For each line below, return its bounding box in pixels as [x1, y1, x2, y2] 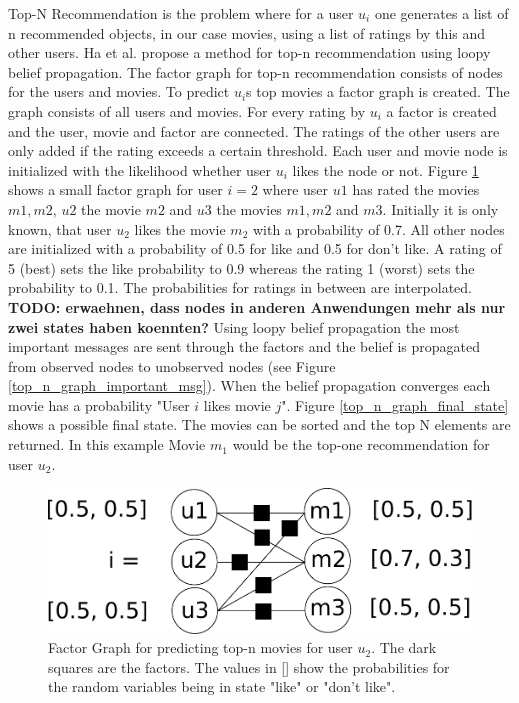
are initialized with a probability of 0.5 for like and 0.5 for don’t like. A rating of [8, 238, 502, 259]
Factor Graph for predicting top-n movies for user [48, 637, 353, 658]
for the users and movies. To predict [8, 81, 230, 102]
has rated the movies [352, 179, 480, 200]
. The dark [371, 637, 437, 658]
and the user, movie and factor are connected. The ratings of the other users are [8, 120, 500, 141]
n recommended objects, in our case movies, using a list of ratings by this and [8, 22, 486, 43]
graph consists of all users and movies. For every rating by [8, 100, 366, 121]
